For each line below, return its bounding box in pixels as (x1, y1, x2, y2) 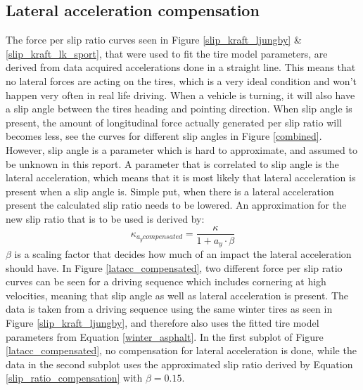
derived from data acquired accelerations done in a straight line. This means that (6, 60, 356, 74)
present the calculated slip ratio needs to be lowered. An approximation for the (6, 197, 347, 212)
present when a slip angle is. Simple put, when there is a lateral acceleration (6, 183, 334, 198)
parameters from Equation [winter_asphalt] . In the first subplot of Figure (6, 329, 324, 344)
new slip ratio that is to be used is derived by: (6, 211, 205, 226)
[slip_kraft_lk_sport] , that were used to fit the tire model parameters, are (6, 46, 328, 60)
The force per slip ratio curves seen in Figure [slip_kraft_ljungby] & (6, 32, 302, 47)
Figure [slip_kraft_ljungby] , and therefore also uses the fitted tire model (6, 316, 319, 330)
